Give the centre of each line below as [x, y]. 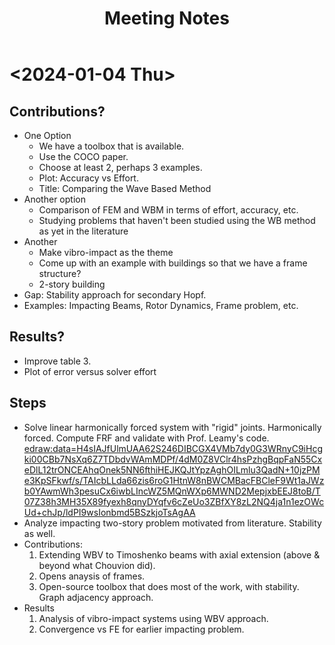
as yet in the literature [83, 231]
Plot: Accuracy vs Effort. [88, 178]
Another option [54, 199]
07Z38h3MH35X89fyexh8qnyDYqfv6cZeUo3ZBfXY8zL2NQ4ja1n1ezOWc [174, 501]
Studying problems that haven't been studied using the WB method [177, 220]
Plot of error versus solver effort [90, 371]
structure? [60, 273]
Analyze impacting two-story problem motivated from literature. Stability [172, 523]
